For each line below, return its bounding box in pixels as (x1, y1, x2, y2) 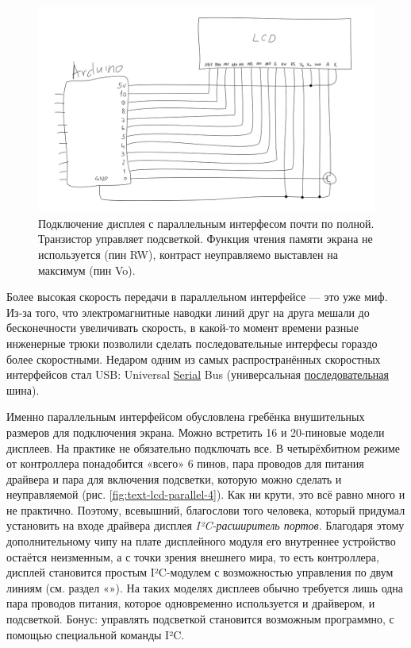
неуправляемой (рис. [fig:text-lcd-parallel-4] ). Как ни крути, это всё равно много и (6, 486, 405, 503)
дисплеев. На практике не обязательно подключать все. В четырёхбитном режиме (6, 439, 401, 456)
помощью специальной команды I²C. (6, 626, 185, 642)
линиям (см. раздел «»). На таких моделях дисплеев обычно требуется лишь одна (6, 579, 404, 596)
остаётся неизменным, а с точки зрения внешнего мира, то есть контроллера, (6, 548, 379, 565)
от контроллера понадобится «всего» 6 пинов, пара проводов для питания (6, 455, 364, 472)
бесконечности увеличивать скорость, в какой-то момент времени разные (6, 319, 359, 336)
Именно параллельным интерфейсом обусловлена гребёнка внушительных (6, 408, 365, 425)
